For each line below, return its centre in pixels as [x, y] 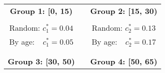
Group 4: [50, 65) [124, 61]
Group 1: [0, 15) [41, 11]
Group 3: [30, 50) [41, 61]
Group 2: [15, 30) [124, 11]
